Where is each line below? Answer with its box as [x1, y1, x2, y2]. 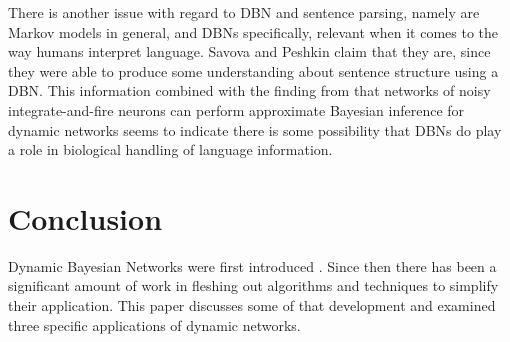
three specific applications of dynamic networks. [8, 314, 301, 335]
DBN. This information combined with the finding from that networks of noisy [8, 80, 491, 101]
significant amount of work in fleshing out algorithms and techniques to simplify [8, 275, 499, 296]
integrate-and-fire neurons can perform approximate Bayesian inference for [8, 99, 465, 120]
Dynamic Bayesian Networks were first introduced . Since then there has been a [8, 255, 497, 276]
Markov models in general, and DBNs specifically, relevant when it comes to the [8, 21, 498, 42]
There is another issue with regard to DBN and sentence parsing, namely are [8, 2, 480, 22]
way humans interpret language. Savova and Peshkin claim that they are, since [8, 41, 491, 62]
